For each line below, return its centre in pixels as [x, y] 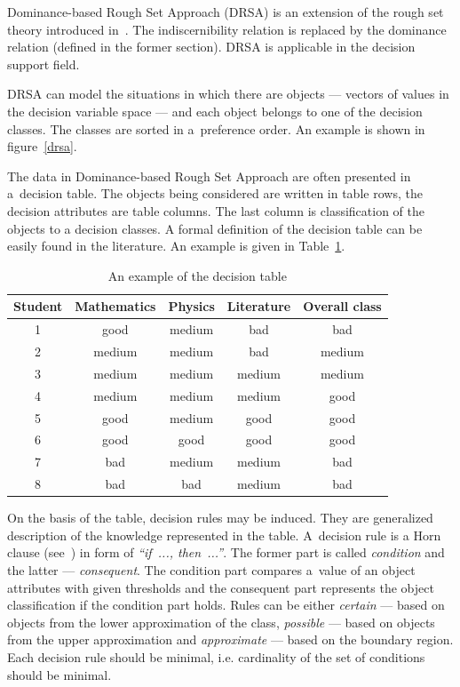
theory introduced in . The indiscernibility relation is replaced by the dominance [227, 29]
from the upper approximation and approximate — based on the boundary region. [230, 639]
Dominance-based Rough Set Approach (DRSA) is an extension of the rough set [226, 12]
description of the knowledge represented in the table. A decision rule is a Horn [224, 535]
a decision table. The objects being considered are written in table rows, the [215, 193]
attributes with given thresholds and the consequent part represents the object [221, 587]
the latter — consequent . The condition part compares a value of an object [211, 569]
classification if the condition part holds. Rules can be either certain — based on [226, 605]
